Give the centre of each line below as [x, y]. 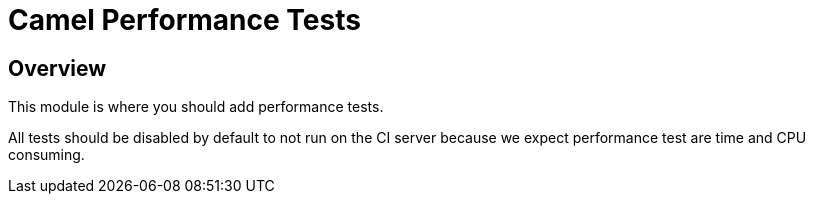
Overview [57, 68]
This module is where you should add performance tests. [196, 107]
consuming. [46, 155]
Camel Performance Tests [184, 20]
